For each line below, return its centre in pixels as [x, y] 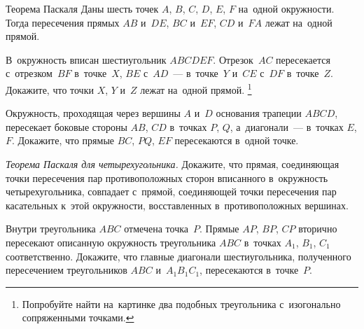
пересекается [303, 59]
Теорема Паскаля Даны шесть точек [82, 8]
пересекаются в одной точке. [237, 140]
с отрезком [29, 73]
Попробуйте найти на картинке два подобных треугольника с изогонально [181, 303]
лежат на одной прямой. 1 [196, 88]
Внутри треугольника [51, 229]
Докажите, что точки [50, 89]
